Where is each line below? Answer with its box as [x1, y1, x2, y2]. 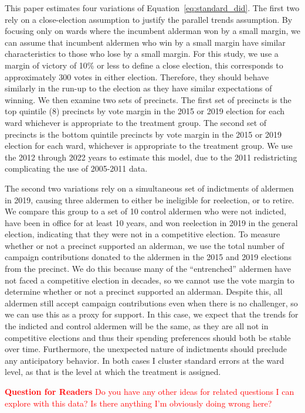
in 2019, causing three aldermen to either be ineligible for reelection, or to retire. [5, 193, 294, 206]
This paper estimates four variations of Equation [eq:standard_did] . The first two [5, 2, 300, 13]
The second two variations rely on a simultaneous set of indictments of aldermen [5, 182, 294, 194]
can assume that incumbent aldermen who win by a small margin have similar [5, 36, 286, 48]
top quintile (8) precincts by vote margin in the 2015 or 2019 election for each [5, 105, 284, 117]
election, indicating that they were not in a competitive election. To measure [5, 228, 280, 240]
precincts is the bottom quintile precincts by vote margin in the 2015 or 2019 [5, 128, 282, 140]
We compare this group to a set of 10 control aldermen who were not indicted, [5, 205, 286, 217]
